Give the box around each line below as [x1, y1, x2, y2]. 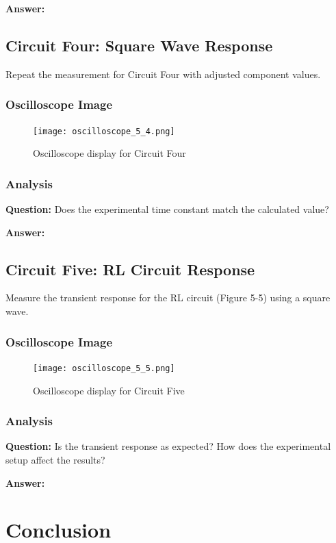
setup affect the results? [5, 452, 105, 466]
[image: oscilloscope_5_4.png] [33, 126, 175, 136]
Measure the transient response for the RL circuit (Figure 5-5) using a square [5, 290, 331, 305]
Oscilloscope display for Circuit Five [33, 383, 185, 397]
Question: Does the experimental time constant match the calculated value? [5, 202, 329, 216]
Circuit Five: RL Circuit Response [5, 258, 255, 279]
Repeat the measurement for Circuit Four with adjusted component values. [5, 66, 321, 81]
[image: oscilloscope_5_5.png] [33, 363, 175, 373]
